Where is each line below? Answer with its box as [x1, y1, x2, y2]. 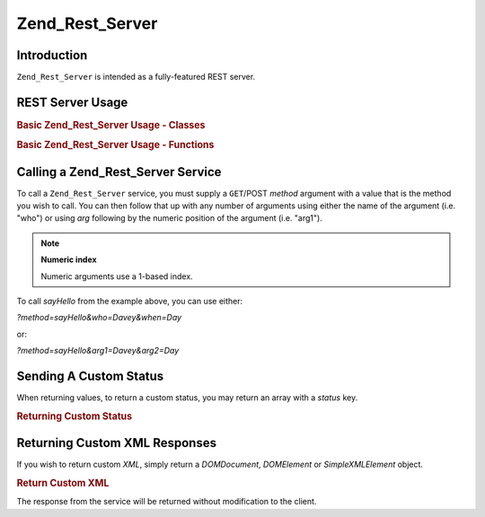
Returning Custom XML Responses [16, 435, 217, 451]
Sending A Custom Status [16, 368, 164, 383]
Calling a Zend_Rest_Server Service [16, 164, 222, 180]
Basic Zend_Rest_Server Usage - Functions [16, 139, 215, 152]
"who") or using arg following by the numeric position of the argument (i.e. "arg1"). [16, 213, 322, 223]
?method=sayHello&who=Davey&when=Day [16, 312, 182, 323]
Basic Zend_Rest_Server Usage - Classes [16, 118, 206, 131]
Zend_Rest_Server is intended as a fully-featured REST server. [16, 72, 256, 83]
